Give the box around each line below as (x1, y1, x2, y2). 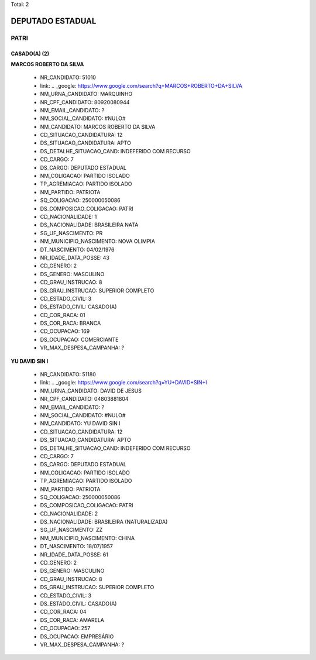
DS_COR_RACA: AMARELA (40, 616, 105, 623)
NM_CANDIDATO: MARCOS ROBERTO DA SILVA (40, 123, 156, 130)
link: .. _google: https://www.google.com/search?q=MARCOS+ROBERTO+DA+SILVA (40, 82, 243, 89)
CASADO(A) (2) (11, 50, 50, 57)
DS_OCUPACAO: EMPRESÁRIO (40, 632, 114, 640)
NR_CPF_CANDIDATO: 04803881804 (40, 396, 129, 403)
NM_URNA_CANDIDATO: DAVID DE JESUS (40, 387, 142, 394)
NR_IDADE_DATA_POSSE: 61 (40, 551, 108, 558)
